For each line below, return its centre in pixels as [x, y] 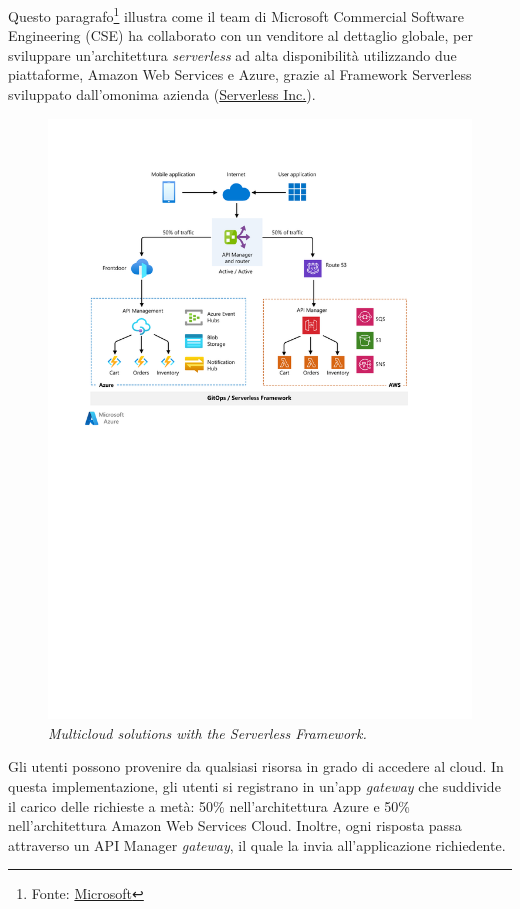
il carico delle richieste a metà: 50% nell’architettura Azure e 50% [209, 805]
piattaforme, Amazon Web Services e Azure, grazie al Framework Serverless [240, 74]
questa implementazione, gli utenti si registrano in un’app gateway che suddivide [254, 785]
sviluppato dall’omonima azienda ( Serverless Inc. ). [162, 94]
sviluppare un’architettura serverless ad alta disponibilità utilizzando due [232, 54]
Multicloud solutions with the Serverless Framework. [207, 732]
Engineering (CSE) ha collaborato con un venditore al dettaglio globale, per [240, 35]
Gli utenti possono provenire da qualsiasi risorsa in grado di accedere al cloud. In [256, 766]
